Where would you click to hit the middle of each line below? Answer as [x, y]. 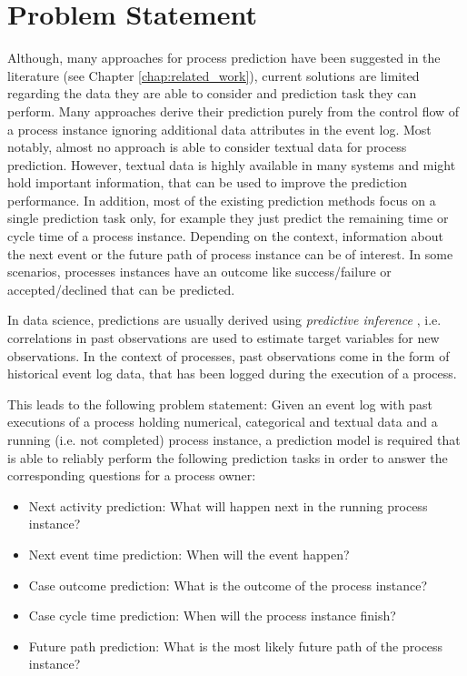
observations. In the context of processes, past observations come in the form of [229, 355]
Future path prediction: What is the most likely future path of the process [236, 646]
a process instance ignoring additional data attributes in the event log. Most [219, 129]
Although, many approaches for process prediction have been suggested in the [224, 58]
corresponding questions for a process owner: [132, 475]
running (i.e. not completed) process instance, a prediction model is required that [234, 439]
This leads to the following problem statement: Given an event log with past [220, 404]
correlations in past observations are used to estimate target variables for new [224, 338]
